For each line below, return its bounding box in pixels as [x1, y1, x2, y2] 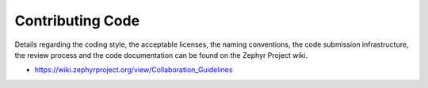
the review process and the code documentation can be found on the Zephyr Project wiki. [14, 50, 308, 59]
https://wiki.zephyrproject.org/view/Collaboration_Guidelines [34, 65, 233, 75]
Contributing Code [14, 12, 140, 29]
